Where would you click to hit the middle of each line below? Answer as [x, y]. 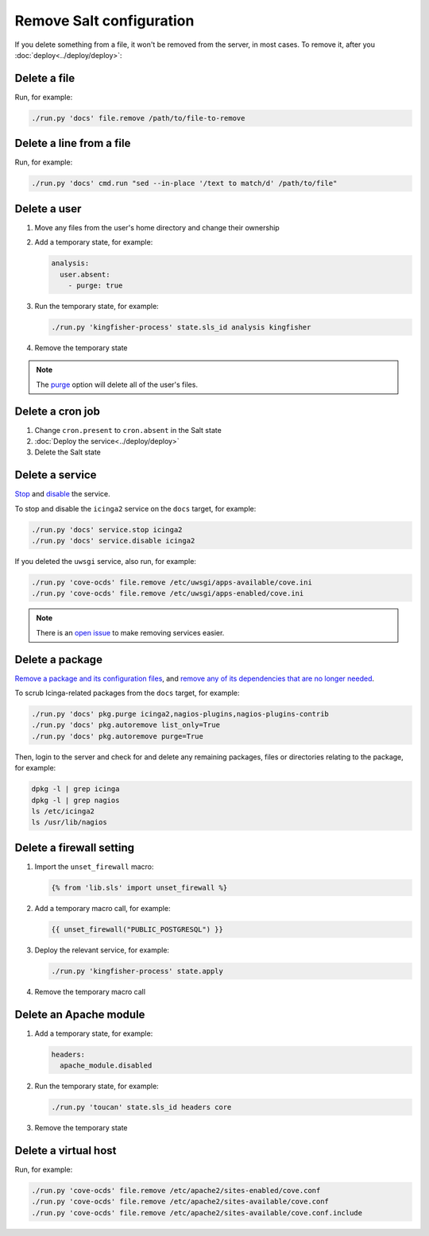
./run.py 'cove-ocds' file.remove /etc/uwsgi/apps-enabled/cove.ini [168, 593]
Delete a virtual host [66, 1151]
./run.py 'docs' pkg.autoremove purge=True [118, 736]
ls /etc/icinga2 [63, 811]
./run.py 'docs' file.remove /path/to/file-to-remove [138, 118]
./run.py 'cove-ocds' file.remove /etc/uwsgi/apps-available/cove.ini [172, 583]
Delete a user [48, 209]
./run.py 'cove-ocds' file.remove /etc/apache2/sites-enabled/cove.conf [176, 1190]
